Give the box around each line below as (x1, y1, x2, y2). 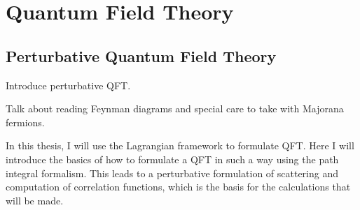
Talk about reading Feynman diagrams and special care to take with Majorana (6, 101, 344, 116)
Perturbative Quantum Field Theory (6, 45, 277, 66)
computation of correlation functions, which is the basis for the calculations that (6, 179, 351, 194)
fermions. (6, 114, 45, 129)
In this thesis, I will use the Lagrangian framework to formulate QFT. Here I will (6, 138, 354, 153)
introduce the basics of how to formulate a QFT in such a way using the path (6, 151, 339, 166)
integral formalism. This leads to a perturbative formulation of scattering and (6, 165, 339, 180)
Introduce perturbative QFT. (6, 77, 131, 92)
